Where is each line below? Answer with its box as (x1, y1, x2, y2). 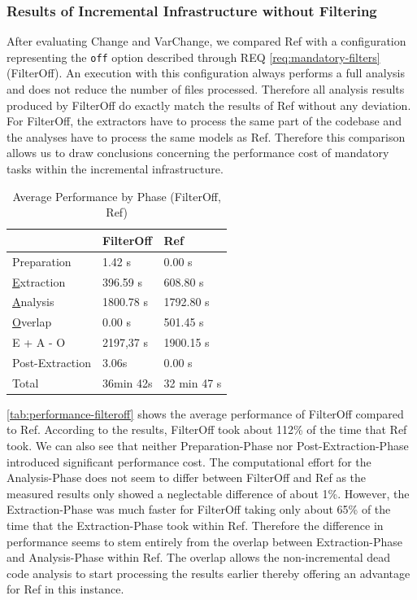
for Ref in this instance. (7, 580, 124, 598)
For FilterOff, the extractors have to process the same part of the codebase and (7, 112, 402, 129)
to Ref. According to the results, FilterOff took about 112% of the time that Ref (7, 421, 407, 438)
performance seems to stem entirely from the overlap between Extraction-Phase (7, 532, 402, 550)
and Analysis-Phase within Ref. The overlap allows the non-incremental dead (7, 549, 391, 566)
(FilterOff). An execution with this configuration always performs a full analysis (7, 64, 405, 81)
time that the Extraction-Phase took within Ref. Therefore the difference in (7, 516, 384, 533)
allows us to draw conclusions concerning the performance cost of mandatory (7, 144, 389, 161)
